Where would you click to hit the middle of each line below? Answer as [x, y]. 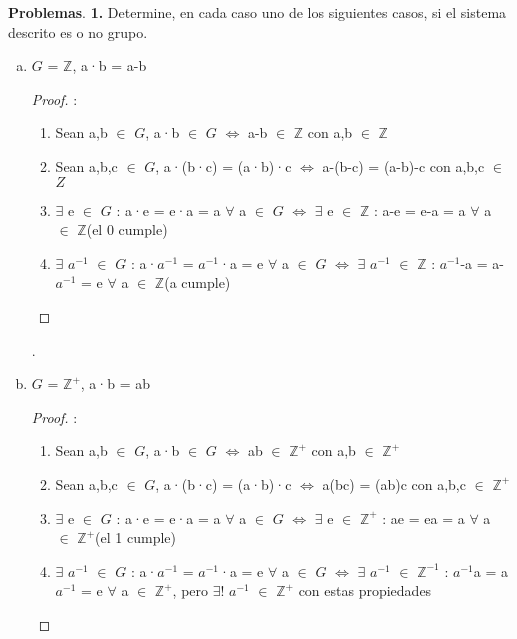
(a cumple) [197, 282]
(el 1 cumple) [135, 537]
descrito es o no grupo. [78, 31]
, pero [190, 590]
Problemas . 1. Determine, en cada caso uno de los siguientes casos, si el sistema [257, 12]
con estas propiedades [365, 590]
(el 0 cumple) [127, 229]
